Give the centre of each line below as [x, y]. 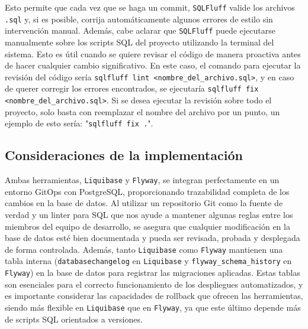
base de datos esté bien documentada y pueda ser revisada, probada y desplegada [153, 238]
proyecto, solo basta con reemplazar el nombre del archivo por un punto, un [142, 111]
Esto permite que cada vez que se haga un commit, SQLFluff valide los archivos [150, 7]
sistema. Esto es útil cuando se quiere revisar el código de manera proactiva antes [153, 53]
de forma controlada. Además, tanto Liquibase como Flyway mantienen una [144, 249]
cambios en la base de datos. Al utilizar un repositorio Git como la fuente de [144, 203]
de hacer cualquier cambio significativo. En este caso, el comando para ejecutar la [153, 65]
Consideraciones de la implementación [124, 155]
